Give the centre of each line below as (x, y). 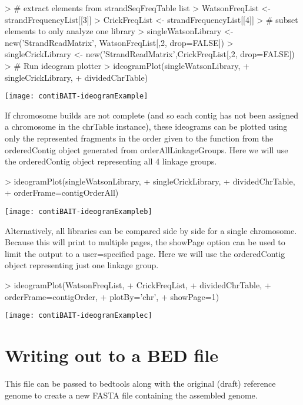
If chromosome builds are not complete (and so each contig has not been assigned (152, 115)
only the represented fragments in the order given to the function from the (139, 138)
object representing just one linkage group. (82, 265)
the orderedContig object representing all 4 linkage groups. (111, 161)
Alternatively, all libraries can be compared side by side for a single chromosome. (151, 230)
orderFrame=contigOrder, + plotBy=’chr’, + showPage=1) (112, 296)
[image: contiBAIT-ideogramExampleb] (79, 211)
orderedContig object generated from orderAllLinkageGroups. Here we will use (146, 149)
